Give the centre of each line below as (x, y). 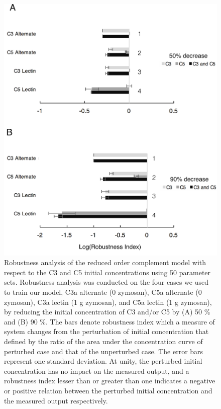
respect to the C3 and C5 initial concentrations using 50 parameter (107, 272)
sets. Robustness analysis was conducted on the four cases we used (106, 282)
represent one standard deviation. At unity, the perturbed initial (103, 361)
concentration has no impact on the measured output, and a (97, 371)
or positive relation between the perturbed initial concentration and (108, 390)
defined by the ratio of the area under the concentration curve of (103, 341)
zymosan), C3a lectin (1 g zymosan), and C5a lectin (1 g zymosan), (108, 302)
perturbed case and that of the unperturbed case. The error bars (104, 351)
